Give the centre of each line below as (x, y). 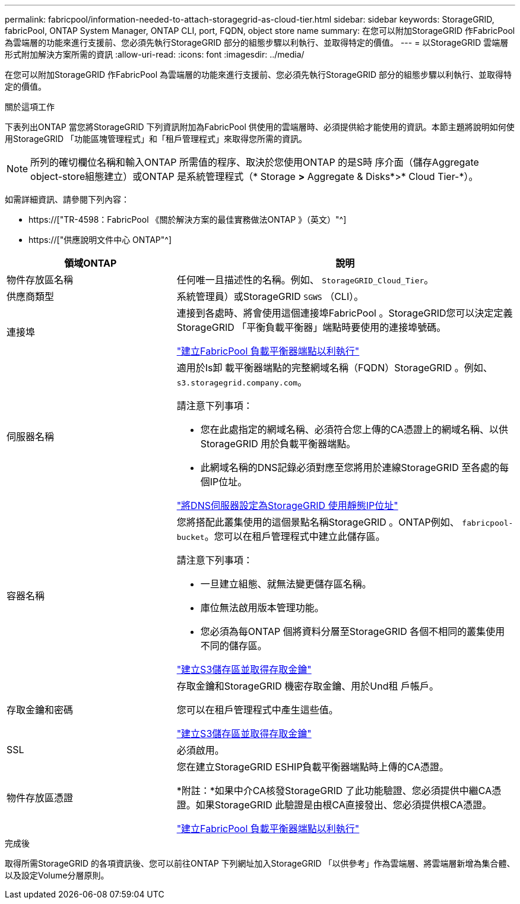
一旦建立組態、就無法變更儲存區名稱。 (286, 584)
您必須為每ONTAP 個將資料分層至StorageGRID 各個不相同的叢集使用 (353, 631)
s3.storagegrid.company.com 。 (242, 382)
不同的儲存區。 (234, 646)
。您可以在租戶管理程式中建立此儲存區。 (295, 536)
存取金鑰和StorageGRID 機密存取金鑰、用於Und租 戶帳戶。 (307, 686)
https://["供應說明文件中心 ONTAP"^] (100, 240)
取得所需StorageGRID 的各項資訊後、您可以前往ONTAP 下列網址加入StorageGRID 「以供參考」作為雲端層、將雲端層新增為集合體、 (260, 863)
